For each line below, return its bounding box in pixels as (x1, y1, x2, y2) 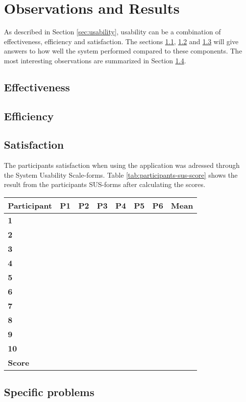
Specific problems (4, 384, 95, 400)
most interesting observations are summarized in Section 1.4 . (4, 55, 186, 65)
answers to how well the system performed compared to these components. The (4, 46, 242, 56)
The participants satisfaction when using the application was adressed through (4, 160, 240, 170)
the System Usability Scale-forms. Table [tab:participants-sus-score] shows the (4, 169, 238, 180)
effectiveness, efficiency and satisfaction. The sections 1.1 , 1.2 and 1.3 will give (4, 36, 239, 46)
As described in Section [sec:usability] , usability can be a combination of (4, 27, 221, 37)
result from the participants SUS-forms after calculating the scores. (4, 179, 205, 189)
